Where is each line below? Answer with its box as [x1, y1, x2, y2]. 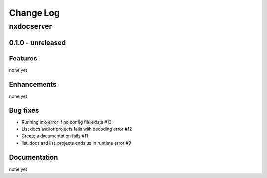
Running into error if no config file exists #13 [21, 119, 112, 125]
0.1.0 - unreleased [9, 38, 66, 47]
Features [9, 54, 37, 62]
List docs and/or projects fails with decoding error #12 [21, 126, 132, 132]
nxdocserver [9, 22, 52, 31]
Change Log [9, 7, 60, 18]
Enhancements [9, 80, 57, 89]
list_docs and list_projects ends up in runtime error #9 [21, 140, 131, 146]
